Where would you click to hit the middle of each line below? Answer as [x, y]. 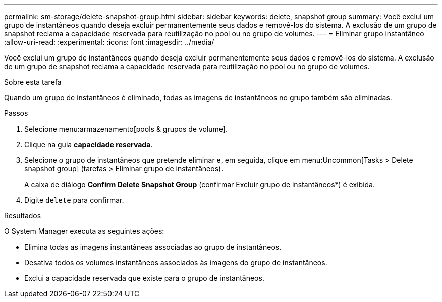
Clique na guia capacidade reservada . [89, 144]
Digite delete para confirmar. [74, 200]
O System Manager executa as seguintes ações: [84, 231]
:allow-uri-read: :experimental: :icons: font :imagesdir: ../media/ [109, 42]
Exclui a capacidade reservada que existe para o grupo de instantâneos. [144, 278]
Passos [16, 113]
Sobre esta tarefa [33, 82]
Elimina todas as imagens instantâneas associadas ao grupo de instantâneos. [153, 247]
